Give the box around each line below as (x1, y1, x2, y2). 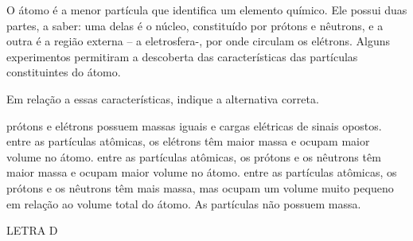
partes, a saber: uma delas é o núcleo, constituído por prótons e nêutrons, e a (6, 17, 384, 33)
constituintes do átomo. (6, 64, 121, 80)
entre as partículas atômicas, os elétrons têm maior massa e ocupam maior (6, 133, 370, 150)
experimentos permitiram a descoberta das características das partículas (6, 48, 358, 64)
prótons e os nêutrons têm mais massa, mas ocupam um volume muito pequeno (6, 179, 394, 196)
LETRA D (6, 222, 58, 239)
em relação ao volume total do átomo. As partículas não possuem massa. (6, 195, 361, 212)
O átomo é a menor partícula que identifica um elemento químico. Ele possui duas (6, 2, 407, 17)
